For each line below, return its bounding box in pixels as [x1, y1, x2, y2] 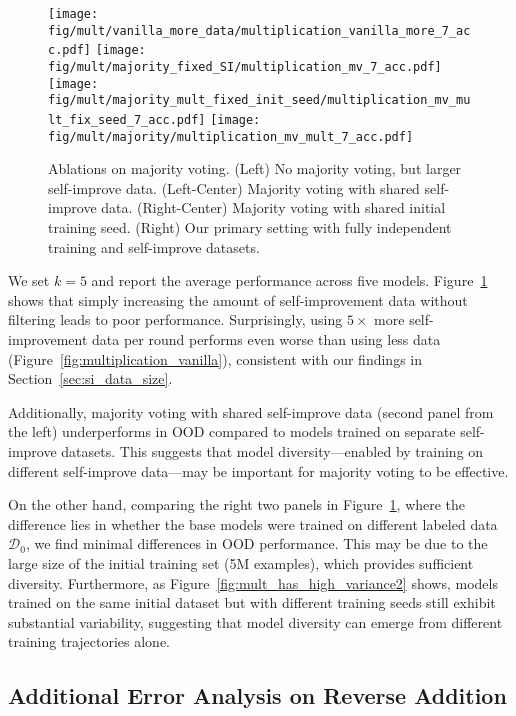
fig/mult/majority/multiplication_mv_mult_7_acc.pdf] [48, 129, 414, 144]
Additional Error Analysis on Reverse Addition [8, 680, 507, 711]
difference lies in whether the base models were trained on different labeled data [8, 513, 498, 534]
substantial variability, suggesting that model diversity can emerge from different [8, 611, 503, 632]
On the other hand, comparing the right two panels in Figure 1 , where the [8, 494, 466, 515]
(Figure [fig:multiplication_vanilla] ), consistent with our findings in [8, 348, 422, 369]
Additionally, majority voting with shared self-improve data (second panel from [8, 401, 494, 422]
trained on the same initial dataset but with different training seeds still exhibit [8, 592, 496, 613]
